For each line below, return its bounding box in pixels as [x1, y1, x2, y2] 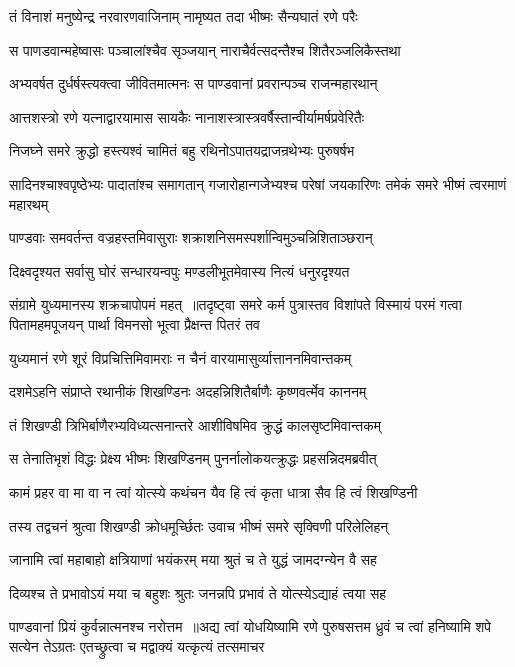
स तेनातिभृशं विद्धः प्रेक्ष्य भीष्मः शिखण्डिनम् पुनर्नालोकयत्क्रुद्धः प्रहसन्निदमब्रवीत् [9, 448, 377, 469]
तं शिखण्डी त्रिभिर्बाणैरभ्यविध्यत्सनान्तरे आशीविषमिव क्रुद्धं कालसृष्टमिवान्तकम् [9, 414, 381, 435]
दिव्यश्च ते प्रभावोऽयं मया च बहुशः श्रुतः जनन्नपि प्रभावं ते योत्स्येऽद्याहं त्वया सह [9, 582, 387, 603]
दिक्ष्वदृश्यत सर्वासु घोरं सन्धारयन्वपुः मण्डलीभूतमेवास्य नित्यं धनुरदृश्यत [9, 260, 350, 281]
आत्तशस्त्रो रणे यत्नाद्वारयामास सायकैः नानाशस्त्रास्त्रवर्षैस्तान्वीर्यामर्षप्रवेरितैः [9, 106, 365, 127]
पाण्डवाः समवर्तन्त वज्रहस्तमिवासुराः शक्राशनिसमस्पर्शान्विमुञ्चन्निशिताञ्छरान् [9, 227, 373, 248]
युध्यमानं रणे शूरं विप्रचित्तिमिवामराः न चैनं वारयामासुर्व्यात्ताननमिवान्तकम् [9, 347, 352, 368]
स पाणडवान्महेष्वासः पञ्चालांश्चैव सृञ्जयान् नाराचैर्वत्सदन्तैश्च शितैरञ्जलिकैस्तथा [9, 39, 401, 60]
